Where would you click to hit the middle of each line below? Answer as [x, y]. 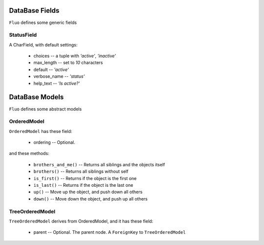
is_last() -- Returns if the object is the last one [83, 185]
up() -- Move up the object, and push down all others [88, 192]
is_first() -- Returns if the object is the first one [85, 178]
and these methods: [29, 154]
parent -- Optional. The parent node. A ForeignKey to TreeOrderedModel [110, 232]
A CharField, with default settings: [43, 45]
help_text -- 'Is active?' [57, 83]
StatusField [23, 35]
